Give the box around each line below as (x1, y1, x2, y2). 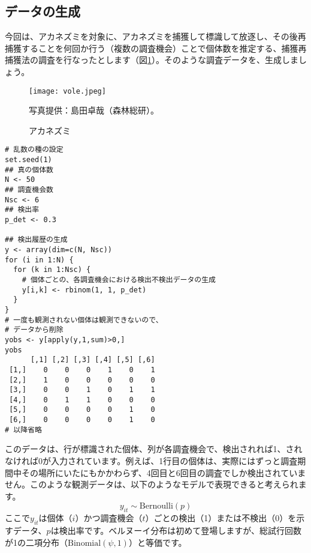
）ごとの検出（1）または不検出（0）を (145, 512, 297, 524)
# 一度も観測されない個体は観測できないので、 (5, 315, 163, 324)
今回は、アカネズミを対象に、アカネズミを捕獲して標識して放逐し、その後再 (5, 30, 306, 43)
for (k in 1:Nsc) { (13, 265, 91, 274)
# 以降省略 (5, 425, 42, 434)
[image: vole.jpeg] (29, 86, 106, 95)
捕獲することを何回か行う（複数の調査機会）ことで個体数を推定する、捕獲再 (5, 41, 307, 54)
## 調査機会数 (5, 186, 53, 195)
